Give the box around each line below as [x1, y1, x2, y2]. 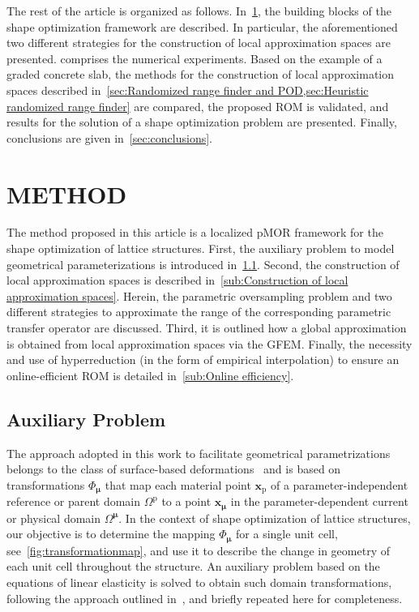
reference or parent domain [6, 493, 141, 510]
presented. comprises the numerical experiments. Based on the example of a [6, 49, 383, 66]
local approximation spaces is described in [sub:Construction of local [6, 272, 348, 289]
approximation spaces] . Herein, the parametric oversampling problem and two [6, 287, 392, 304]
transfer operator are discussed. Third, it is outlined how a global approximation [6, 319, 407, 336]
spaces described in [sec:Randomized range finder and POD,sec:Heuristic [6, 81, 369, 98]
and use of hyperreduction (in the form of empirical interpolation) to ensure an [6, 351, 400, 368]
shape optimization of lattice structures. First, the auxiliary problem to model [6, 240, 395, 257]
